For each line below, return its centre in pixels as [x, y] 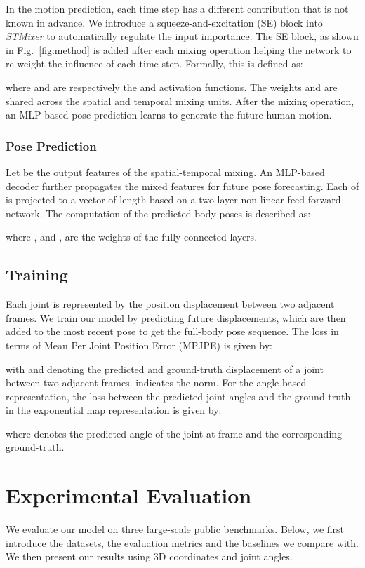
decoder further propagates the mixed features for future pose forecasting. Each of [182, 185]
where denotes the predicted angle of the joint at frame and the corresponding [174, 433]
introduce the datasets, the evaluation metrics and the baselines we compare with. [182, 542]
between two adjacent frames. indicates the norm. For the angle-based [156, 383]
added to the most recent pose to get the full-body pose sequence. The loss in [172, 331]
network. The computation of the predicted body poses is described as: [158, 213]
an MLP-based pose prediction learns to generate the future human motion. [169, 115]
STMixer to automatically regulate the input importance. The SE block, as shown [182, 36]
